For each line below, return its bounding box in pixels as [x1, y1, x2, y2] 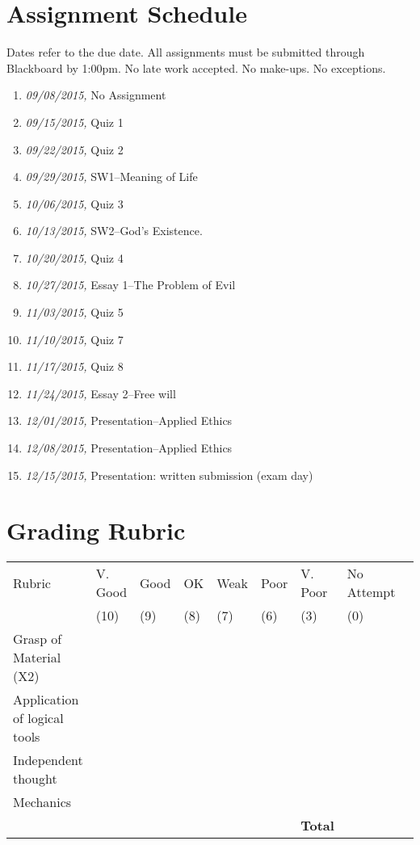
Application [13, 690, 79, 709]
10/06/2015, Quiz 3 [25, 195, 124, 212]
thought [13, 769, 57, 788]
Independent [13, 750, 83, 770]
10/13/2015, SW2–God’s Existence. [25, 222, 203, 239]
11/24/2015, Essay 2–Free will [25, 385, 176, 401]
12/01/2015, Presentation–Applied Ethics [25, 412, 233, 429]
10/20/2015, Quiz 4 [25, 249, 124, 266]
